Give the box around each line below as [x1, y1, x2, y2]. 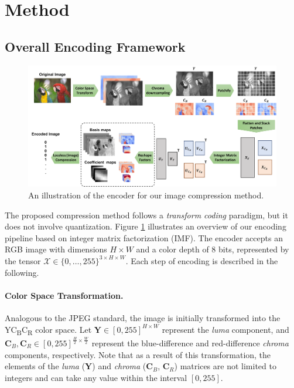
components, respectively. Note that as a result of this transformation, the [5, 348, 271, 360]
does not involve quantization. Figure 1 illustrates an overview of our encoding [5, 220, 286, 232]
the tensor [5, 254, 41, 266]
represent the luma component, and [162, 323, 289, 335]
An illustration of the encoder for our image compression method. [28, 188, 264, 201]
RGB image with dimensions [5, 243, 107, 255]
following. [5, 266, 39, 278]
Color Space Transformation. [5, 289, 124, 301]
